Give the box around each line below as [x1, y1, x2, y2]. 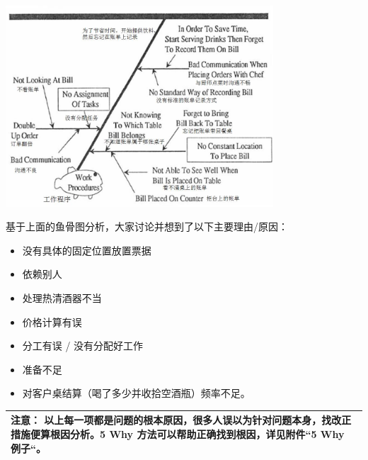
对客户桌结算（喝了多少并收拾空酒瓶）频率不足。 [22, 386, 251, 400]
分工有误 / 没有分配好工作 [22, 338, 144, 353]
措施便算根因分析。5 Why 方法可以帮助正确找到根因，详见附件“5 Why [11, 427, 345, 442]
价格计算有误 [22, 314, 82, 329]
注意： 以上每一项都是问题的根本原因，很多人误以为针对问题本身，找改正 [11, 413, 352, 427]
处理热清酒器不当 [22, 291, 102, 305]
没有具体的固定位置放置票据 [22, 242, 151, 257]
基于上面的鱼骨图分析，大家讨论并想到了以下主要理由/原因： [6, 219, 288, 234]
